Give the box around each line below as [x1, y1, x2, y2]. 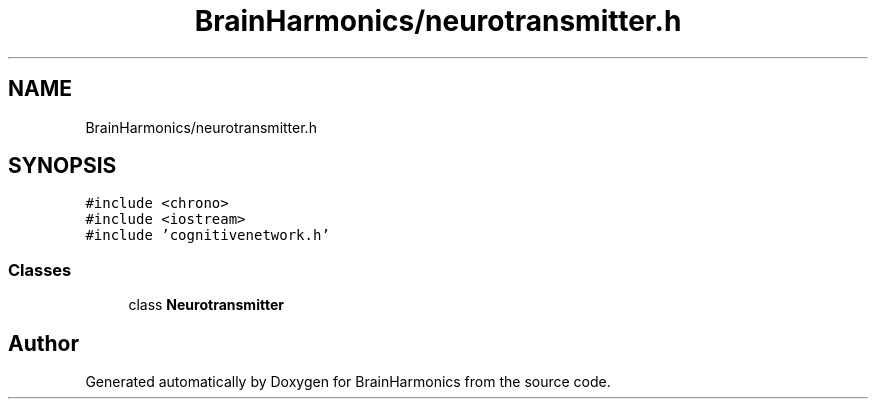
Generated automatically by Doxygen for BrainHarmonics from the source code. [85, 373, 611, 391]
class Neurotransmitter [128, 296, 284, 314]
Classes [8, 259, 72, 280]
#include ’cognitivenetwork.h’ [85, 227, 330, 244]
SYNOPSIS [8, 153, 117, 179]
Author [8, 330, 79, 356]
